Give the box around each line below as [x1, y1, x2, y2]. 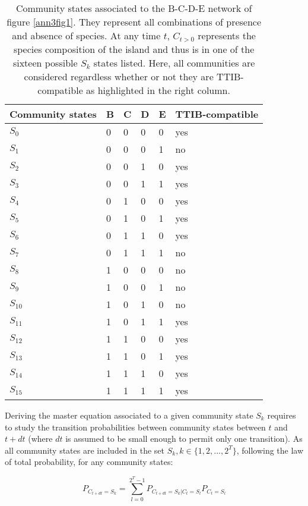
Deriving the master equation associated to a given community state [5, 409, 253, 421]
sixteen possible [12, 56, 78, 70]
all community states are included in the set [5, 444, 164, 456]
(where [28, 432, 53, 445]
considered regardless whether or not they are [24, 70, 214, 83]
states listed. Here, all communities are [93, 56, 255, 70]
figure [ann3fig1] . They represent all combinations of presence [7, 15, 262, 29]
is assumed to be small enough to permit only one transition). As [65, 432, 303, 445]
